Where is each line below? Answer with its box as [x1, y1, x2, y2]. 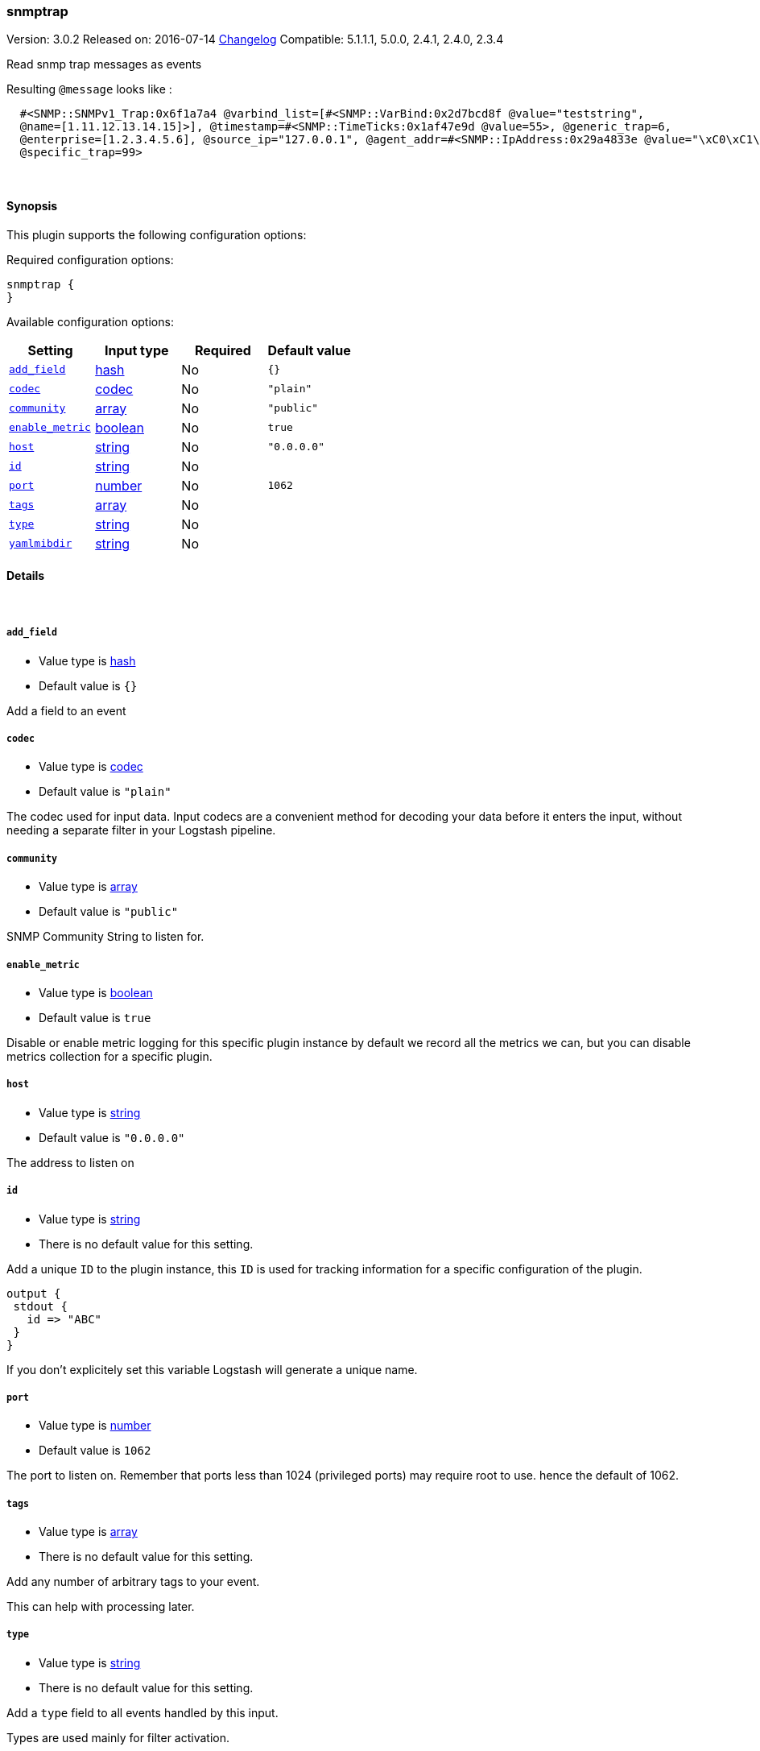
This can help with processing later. [6, 1600, 195, 1614]
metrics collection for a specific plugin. [6, 1049, 213, 1063]
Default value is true [39, 1010, 151, 1025]
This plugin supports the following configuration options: [6, 227, 307, 242]
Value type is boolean [39, 985, 153, 1000]
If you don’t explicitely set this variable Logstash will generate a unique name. [6, 1362, 418, 1376]
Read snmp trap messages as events [6, 57, 202, 72]
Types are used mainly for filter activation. [6, 1730, 229, 1745]
